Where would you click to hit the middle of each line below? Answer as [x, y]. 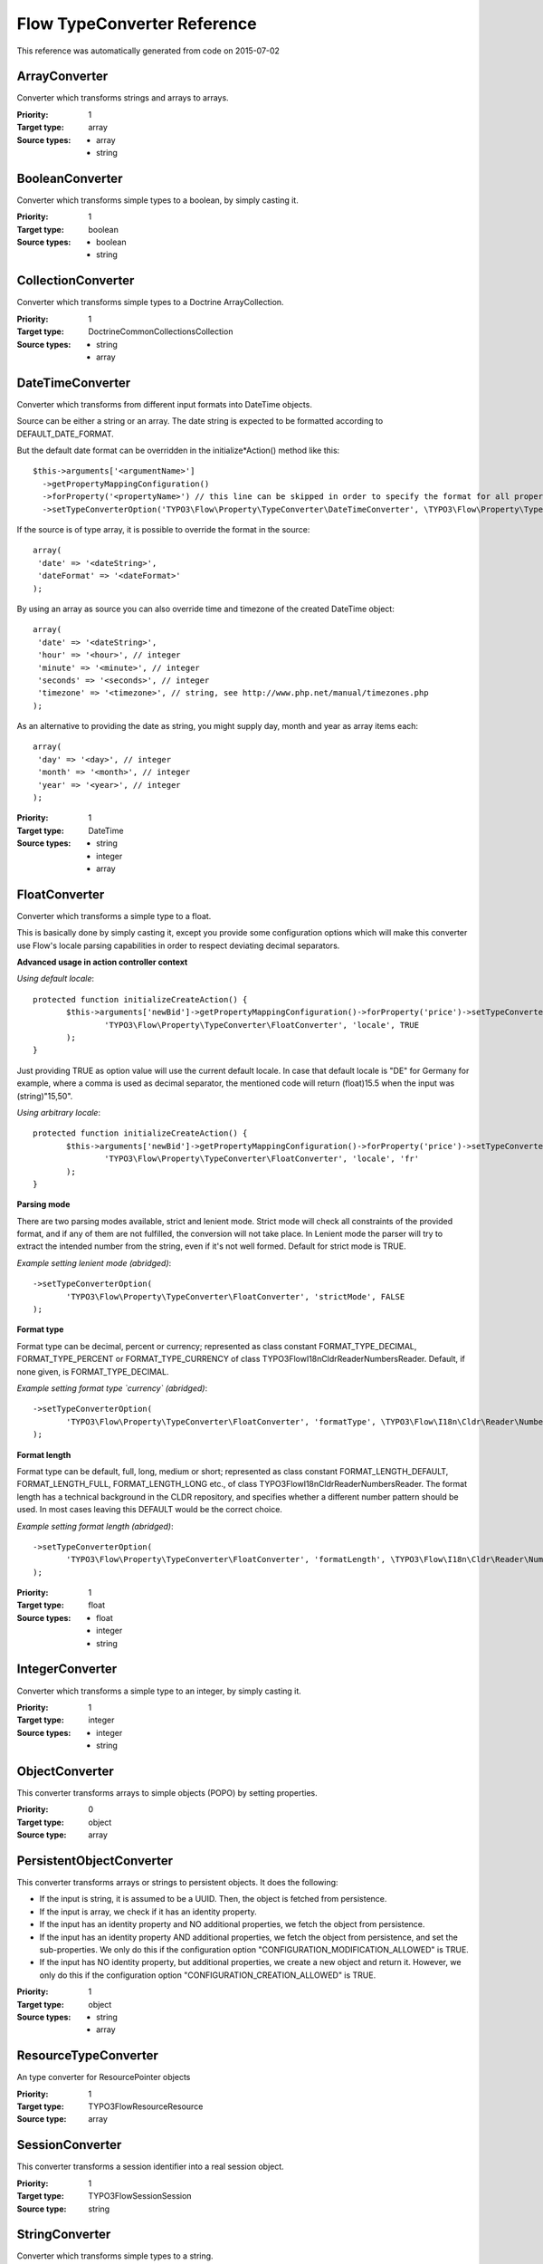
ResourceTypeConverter [87, 2056]
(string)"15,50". [45, 1096]
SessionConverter [69, 2145]
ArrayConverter [62, 77]
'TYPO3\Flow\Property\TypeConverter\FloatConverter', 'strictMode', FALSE [236, 1296]
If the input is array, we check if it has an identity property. [148, 1912]
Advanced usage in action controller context [102, 962]
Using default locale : [56, 979]
